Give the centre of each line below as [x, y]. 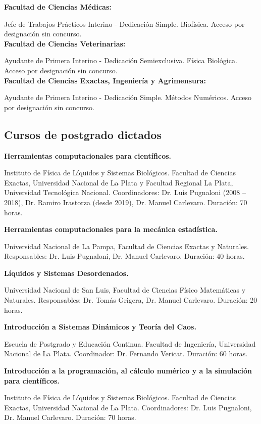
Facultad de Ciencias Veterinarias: [65, 43]
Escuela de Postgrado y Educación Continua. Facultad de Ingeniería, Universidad [130, 343]
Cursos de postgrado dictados [83, 134]
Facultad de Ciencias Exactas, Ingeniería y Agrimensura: [105, 80]
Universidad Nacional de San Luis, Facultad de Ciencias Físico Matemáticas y [125, 290]
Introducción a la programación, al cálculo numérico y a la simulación [128, 371]
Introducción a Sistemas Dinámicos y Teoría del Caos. [100, 327]
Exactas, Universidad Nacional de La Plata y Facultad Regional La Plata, [119, 182]
